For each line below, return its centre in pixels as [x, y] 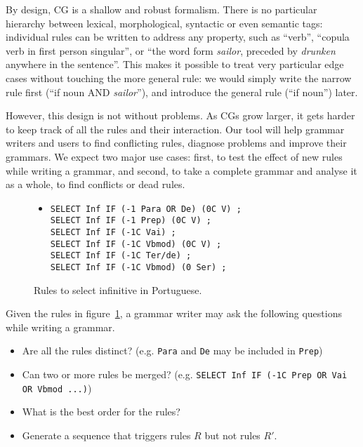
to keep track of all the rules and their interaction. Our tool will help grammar [175, 129]
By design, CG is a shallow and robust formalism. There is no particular [161, 9]
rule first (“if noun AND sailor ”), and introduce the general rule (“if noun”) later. [182, 92]
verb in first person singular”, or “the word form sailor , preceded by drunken [171, 50]
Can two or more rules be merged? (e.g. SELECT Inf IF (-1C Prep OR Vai [185, 374]
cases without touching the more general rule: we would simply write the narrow [179, 78]
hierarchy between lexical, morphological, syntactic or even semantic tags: [164, 23]
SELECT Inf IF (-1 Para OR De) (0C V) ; [146, 209]
